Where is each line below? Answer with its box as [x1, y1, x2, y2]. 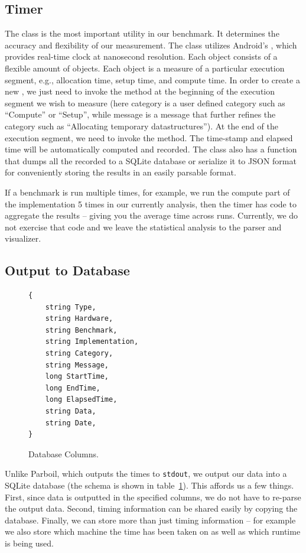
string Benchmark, [45, 326, 118, 334]
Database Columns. [28, 447, 99, 460]
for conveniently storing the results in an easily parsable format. [5, 166, 236, 178]
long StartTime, [45, 372, 109, 381]
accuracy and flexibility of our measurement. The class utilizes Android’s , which [5, 38, 297, 51]
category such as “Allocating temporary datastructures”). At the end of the [5, 119, 278, 132]
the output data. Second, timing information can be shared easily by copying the [5, 502, 298, 515]
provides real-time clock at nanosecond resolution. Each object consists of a [5, 50, 278, 63]
